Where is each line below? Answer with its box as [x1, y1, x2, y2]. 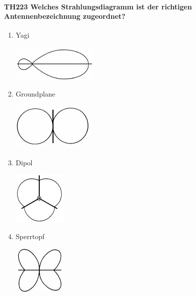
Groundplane [15, 88, 56, 99]
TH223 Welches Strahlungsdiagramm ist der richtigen [4, 1, 192, 11]
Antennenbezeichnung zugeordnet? [4, 11, 126, 21]
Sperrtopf [15, 231, 45, 241]
